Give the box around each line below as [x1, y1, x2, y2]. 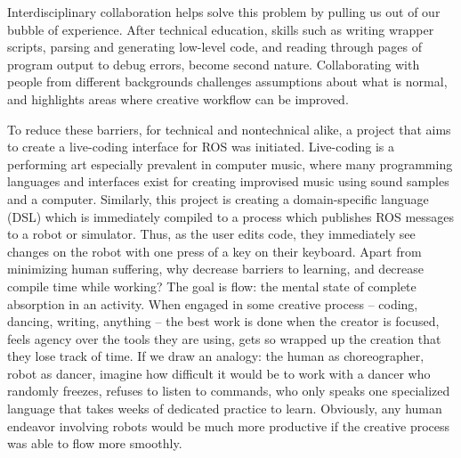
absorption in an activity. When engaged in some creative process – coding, [7, 294, 418, 313]
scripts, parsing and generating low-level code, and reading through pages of [7, 37, 423, 56]
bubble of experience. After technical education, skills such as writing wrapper [7, 20, 434, 38]
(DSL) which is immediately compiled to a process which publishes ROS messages [7, 207, 455, 225]
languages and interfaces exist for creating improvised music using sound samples [7, 172, 449, 191]
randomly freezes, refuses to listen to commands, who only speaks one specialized [7, 381, 450, 400]
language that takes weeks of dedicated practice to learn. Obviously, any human [7, 399, 442, 418]
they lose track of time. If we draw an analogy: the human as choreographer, [7, 347, 425, 365]
